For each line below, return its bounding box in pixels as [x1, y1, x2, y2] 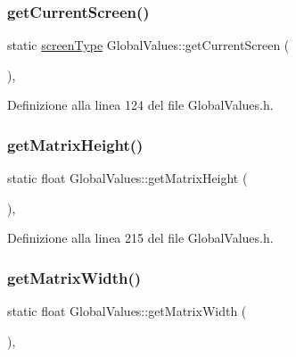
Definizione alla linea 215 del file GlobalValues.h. [7, 228, 274, 247]
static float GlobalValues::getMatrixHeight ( [7, 169, 248, 187]
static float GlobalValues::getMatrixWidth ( [7, 302, 247, 320]
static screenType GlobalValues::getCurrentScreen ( [7, 36, 290, 54]
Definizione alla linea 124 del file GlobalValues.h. [7, 95, 274, 114]
